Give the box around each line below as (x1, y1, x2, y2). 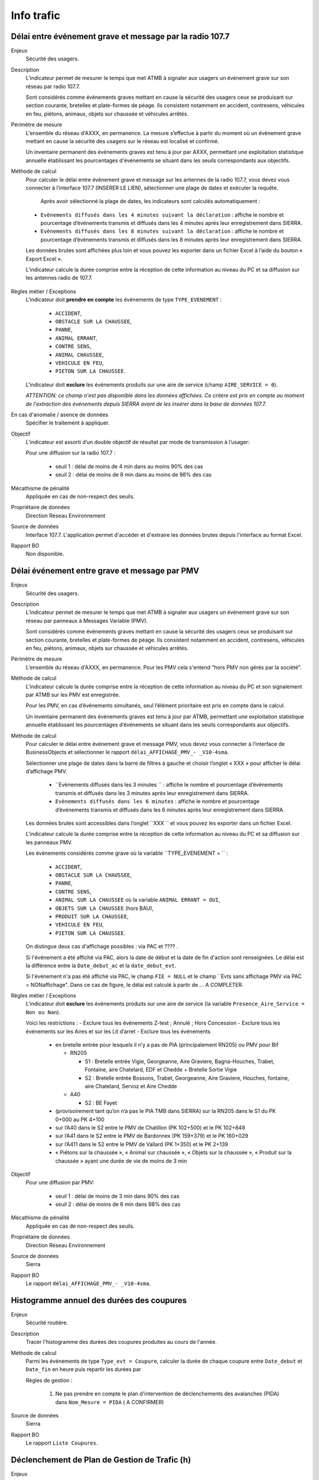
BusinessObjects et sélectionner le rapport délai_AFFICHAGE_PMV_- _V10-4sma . (25, 749, 229, 756)
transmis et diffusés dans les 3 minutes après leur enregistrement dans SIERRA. (55, 789, 249, 796)
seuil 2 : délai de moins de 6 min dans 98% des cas (55, 1201, 181, 1208)
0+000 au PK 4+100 (55, 1116, 105, 1123)
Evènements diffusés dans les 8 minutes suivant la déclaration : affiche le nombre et (40, 228, 284, 235)
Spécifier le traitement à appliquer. (25, 419, 110, 426)
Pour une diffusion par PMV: (25, 1179, 95, 1186)
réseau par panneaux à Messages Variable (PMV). (25, 617, 148, 624)
